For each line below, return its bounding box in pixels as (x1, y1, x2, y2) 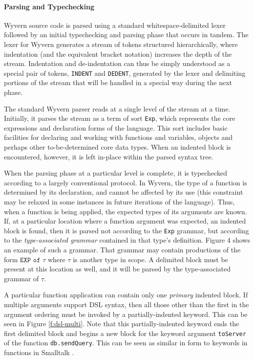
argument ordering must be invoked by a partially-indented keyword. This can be (4, 309, 248, 319)
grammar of (4, 273, 39, 283)
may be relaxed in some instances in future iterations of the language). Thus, (4, 197, 235, 207)
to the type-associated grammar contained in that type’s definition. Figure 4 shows (4, 235, 250, 245)
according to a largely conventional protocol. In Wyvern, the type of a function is (4, 177, 247, 187)
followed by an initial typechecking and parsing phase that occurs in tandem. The (4, 29, 249, 40)
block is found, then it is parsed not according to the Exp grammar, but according (4, 225, 249, 235)
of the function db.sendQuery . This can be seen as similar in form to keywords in (4, 337, 248, 348)
